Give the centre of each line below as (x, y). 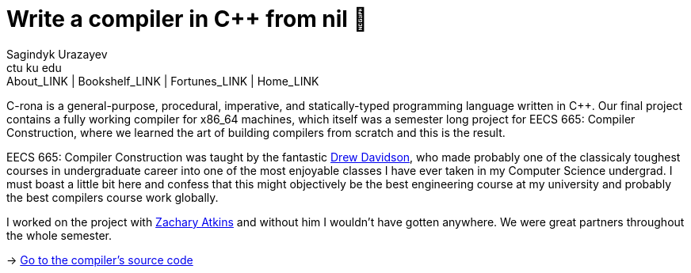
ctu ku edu (34, 67)
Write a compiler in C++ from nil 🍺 (187, 19)
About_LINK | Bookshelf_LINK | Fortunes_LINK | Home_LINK (163, 81)
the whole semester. (59, 235)
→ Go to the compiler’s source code (100, 260)
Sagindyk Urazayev (57, 54)
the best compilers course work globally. (113, 197)
